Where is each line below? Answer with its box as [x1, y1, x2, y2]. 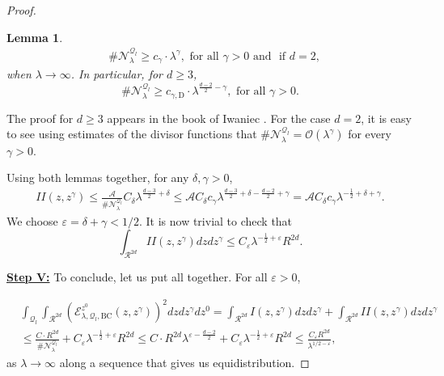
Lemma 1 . [6, 28, 63, 45]
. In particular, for [70, 65, 163, 82]
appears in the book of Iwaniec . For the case [107, 109, 331, 126]
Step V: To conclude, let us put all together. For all [6, 268, 268, 285]
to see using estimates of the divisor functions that [6, 125, 257, 142]
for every [348, 125, 391, 142]
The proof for [6, 109, 74, 126]
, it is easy [361, 109, 412, 126]
